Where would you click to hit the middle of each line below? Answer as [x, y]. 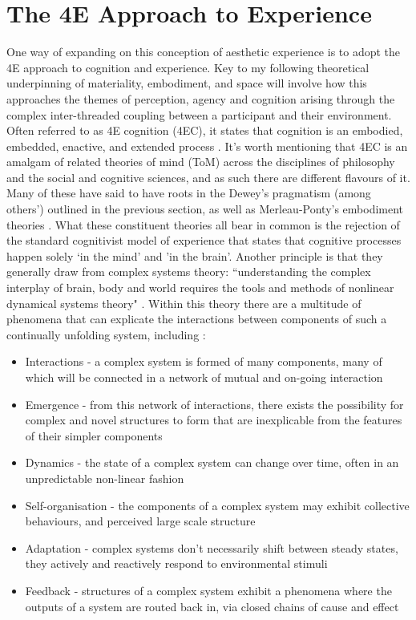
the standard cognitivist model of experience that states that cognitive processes [204, 240]
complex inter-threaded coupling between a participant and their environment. [199, 114]
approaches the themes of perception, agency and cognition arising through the [201, 98]
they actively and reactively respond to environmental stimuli [176, 563]
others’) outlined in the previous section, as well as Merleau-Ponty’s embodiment [205, 209]
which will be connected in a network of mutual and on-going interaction [204, 377]
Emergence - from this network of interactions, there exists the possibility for [214, 404]
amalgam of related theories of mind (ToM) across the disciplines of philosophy [201, 162]
